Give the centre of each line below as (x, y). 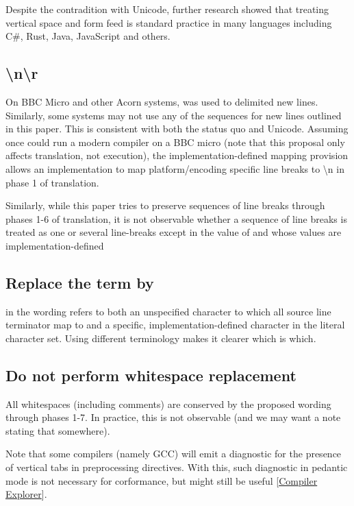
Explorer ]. (26, 494)
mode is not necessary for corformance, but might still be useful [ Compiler (162, 480)
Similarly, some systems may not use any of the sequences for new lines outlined (174, 115)
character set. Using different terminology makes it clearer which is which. (161, 338)
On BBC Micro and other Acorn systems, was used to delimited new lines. (162, 101)
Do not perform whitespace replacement (151, 375)
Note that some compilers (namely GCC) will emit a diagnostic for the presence (174, 454)
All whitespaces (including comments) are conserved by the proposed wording (168, 403)
